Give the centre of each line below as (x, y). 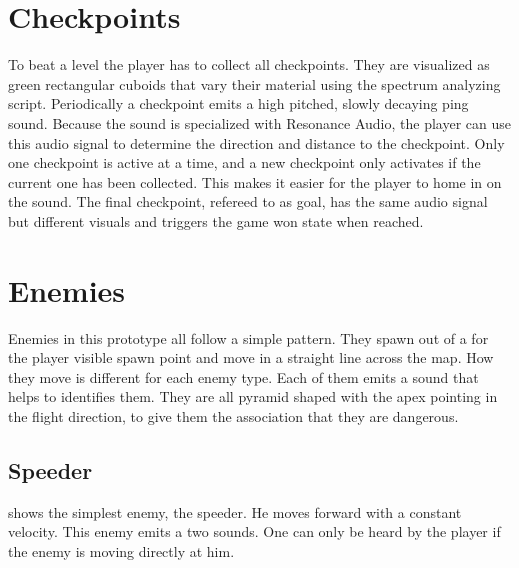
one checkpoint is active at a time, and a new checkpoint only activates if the (244, 162)
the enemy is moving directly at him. (121, 550)
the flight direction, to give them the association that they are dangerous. (233, 415)
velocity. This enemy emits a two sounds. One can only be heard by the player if (254, 531)
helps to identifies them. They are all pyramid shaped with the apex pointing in (253, 396)
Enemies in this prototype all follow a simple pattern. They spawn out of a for (248, 337)
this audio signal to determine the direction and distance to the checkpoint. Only (256, 142)
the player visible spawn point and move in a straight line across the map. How (251, 357)
